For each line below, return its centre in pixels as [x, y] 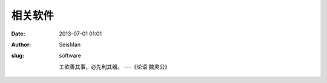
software [70, 56]
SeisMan [70, 45]
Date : [18, 34]
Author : [21, 45]
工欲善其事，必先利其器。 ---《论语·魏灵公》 [115, 67]
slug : [18, 56]
